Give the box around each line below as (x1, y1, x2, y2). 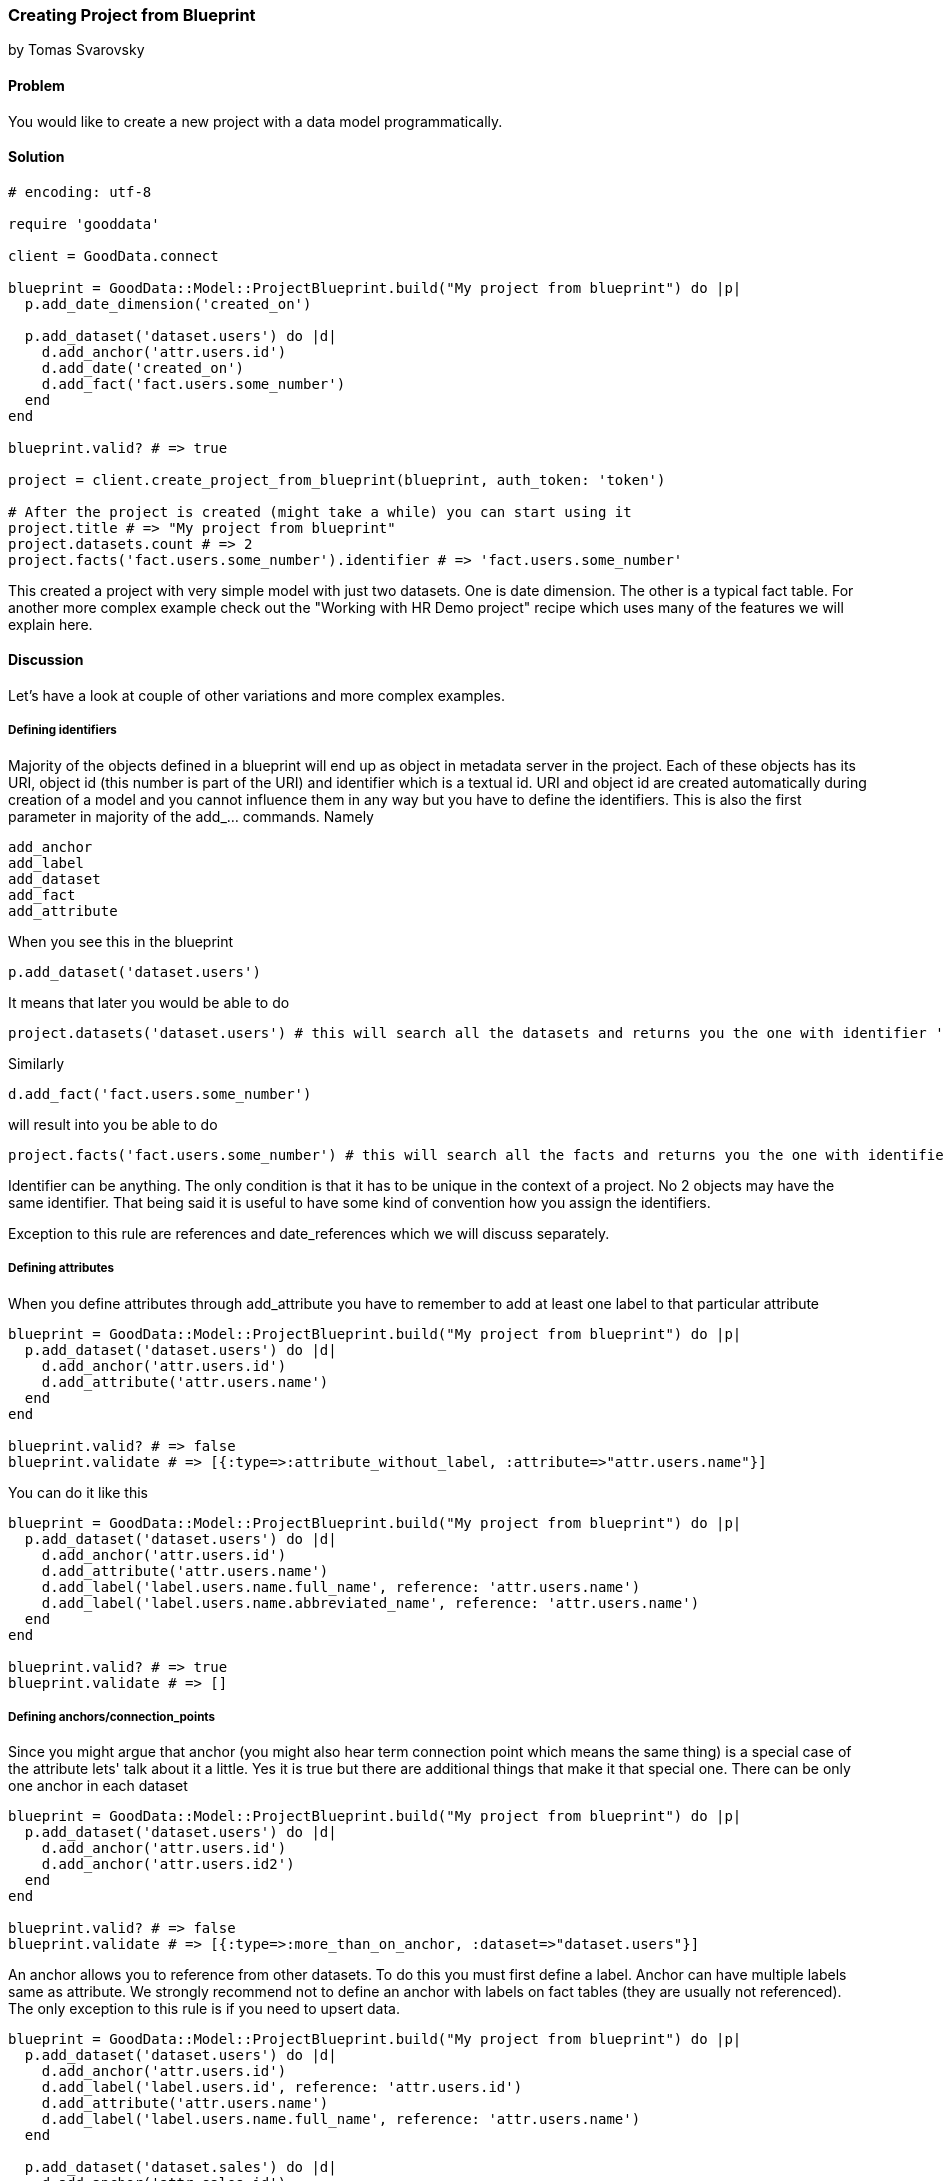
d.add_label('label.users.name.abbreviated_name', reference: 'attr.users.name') (41, 1594, 700, 1611)
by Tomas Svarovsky (8, 41, 145, 59)
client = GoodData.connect (8, 247, 219, 264)
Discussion (8, 651, 84, 669)
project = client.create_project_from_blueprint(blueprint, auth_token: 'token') (8, 471, 666, 488)
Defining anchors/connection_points (8, 1709, 216, 1724)
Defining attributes (8, 1261, 114, 1276)
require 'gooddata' (8, 215, 160, 232)
